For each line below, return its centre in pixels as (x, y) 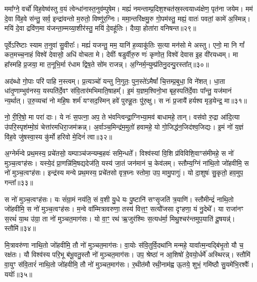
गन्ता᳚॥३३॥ (19, 182)
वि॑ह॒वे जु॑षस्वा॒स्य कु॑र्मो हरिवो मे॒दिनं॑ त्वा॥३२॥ (58, 136)
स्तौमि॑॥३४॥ (20, 228)
